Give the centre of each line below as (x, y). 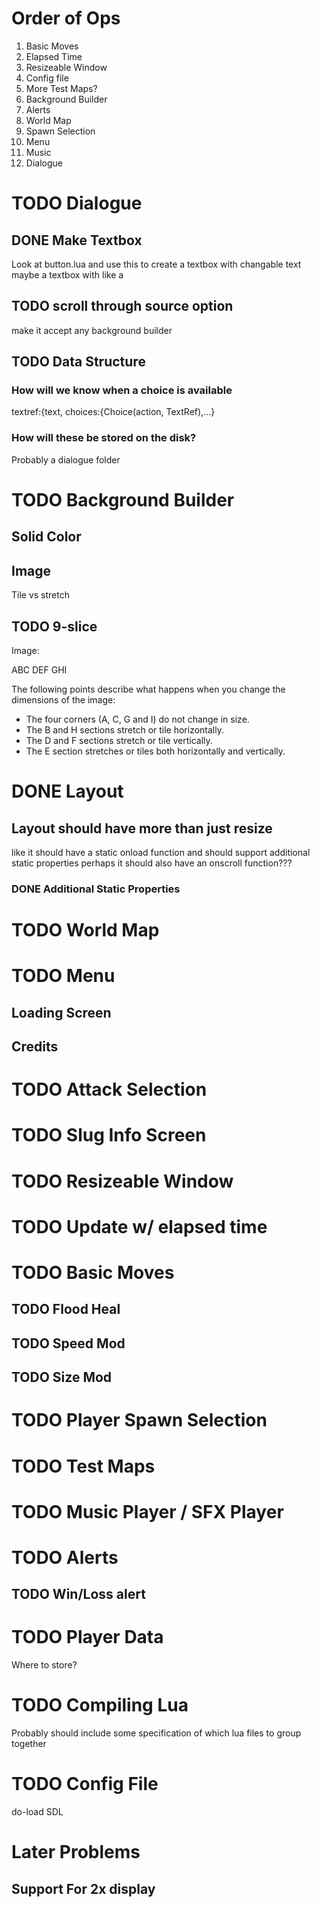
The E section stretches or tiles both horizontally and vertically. (155, 751)
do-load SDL (37, 1812)
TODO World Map (85, 930)
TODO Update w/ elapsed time (139, 1226)
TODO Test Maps (83, 1466)
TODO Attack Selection (109, 1089)
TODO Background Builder (123, 499)
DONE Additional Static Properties (96, 889)
